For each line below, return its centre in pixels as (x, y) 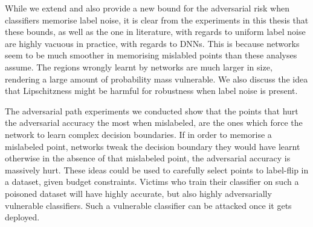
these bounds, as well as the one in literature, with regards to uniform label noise (155, 32)
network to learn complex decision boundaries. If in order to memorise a (138, 134)
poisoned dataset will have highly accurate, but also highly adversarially (138, 193)
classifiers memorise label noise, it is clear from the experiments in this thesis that (157, 20)
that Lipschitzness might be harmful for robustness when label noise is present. (151, 91)
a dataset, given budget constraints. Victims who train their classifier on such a (152, 182)
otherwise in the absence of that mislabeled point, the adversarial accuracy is (148, 158)
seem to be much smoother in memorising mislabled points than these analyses (151, 55)
